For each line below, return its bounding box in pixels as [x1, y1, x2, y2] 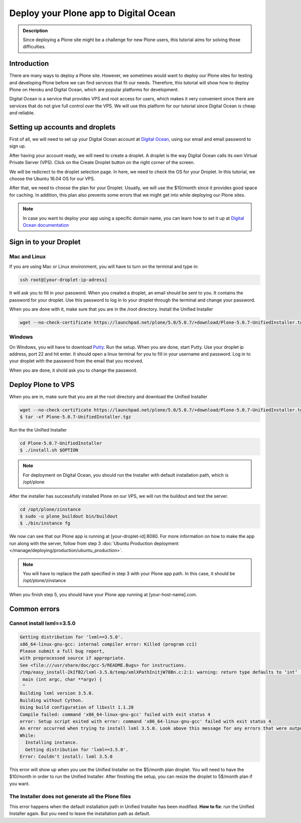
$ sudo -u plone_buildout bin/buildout [20, 513, 118, 519]
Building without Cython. [20, 698, 84, 703]
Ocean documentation [23, 222, 69, 228]
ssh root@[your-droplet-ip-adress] [20, 277, 107, 283]
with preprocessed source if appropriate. [20, 655, 126, 661]
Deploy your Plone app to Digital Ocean [9, 8, 176, 19]
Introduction [9, 59, 49, 68]
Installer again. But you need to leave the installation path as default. [9, 810, 150, 816]
